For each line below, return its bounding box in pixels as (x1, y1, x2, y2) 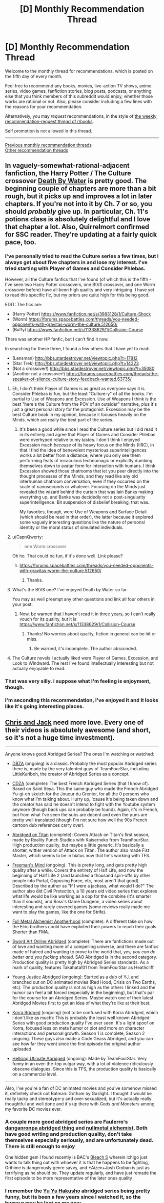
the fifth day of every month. (5, 73, 62, 79)
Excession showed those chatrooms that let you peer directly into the (19, 468, 159, 474)
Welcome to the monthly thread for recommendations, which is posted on (5, 68, 153, 74)
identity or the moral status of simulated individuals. (19, 524, 123, 530)
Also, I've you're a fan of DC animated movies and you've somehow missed (5, 1085, 157, 1091)
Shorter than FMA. (12, 929, 50, 935)
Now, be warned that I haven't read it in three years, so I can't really (19, 611, 156, 617)
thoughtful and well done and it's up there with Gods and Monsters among (5, 1101, 155, 1107)
